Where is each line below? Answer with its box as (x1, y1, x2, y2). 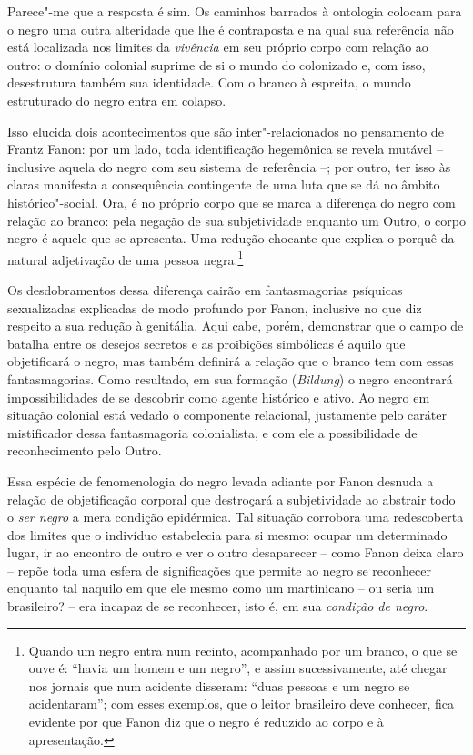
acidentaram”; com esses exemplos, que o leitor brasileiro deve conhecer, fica (28, 694, 454, 713)
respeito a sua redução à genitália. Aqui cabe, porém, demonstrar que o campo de (7, 316, 464, 335)
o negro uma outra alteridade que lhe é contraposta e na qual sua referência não (7, 19, 454, 38)
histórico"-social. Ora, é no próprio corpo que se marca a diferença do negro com (7, 192, 456, 211)
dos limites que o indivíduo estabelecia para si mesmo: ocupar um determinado (7, 525, 448, 544)
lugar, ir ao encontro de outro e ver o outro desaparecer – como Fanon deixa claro (7, 543, 464, 562)
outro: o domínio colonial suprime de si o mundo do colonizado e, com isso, (7, 55, 426, 74)
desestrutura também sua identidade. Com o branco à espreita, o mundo (7, 73, 411, 92)
